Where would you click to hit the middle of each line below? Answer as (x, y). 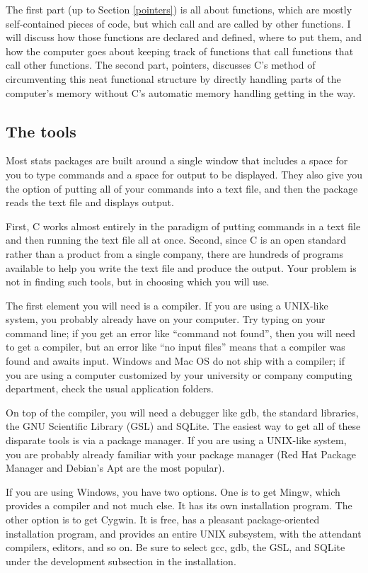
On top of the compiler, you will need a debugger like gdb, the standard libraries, (182, 412)
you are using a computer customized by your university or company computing (179, 374)
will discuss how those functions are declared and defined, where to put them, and (184, 37)
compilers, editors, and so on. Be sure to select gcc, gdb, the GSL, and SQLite (176, 547)
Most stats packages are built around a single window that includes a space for (177, 160)
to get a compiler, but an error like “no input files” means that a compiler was (176, 347)
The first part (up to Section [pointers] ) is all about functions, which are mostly (179, 9)
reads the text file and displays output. (90, 202)
